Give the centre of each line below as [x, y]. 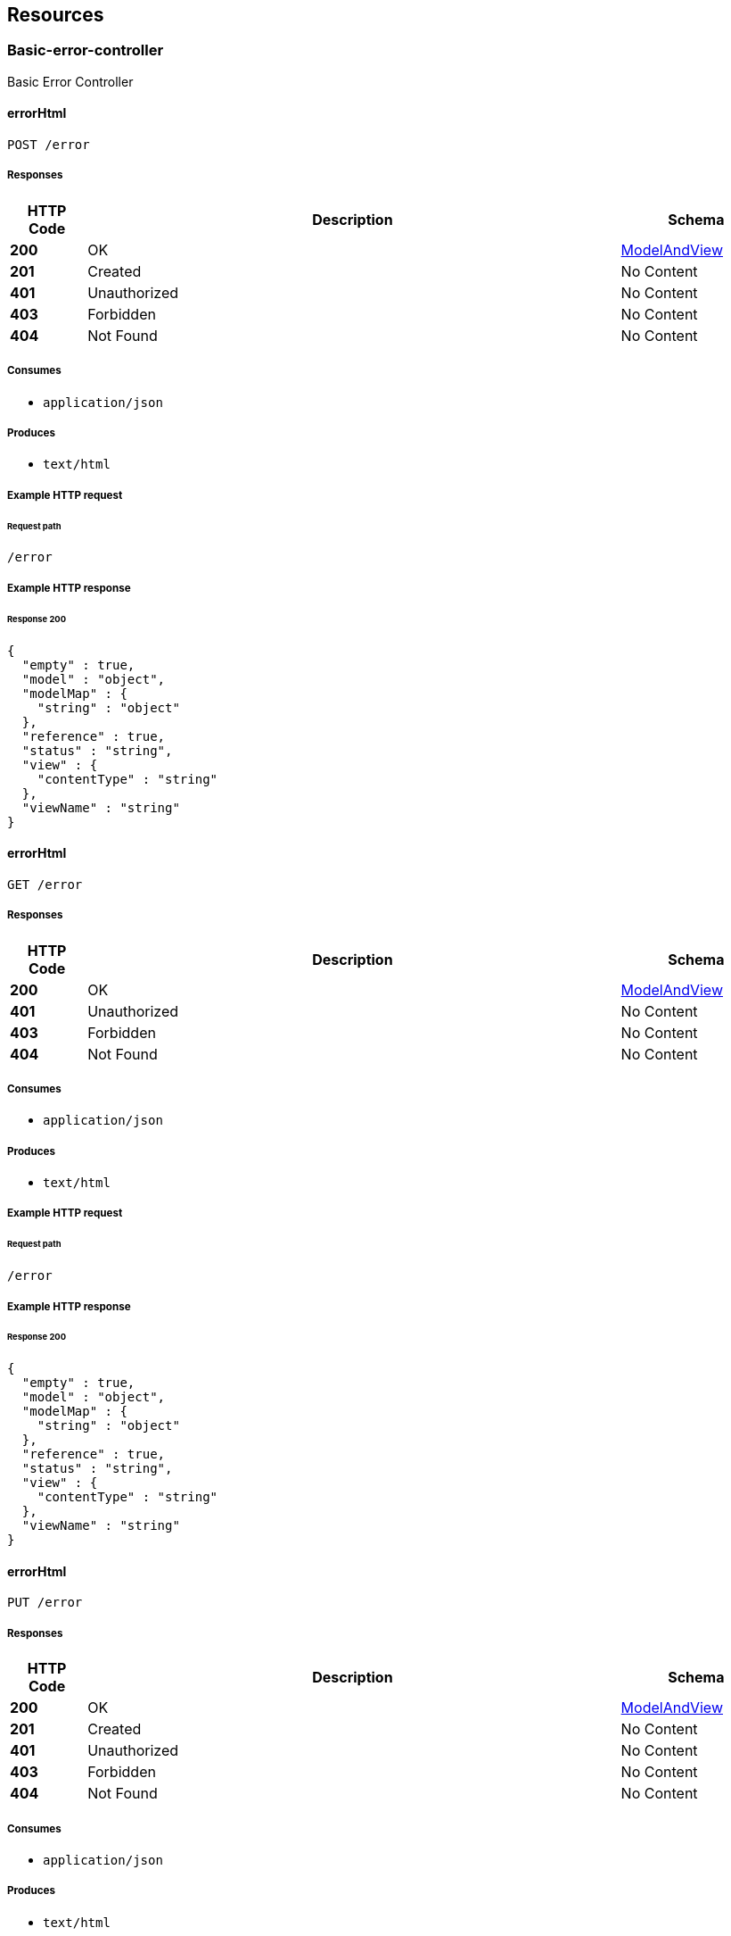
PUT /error [45, 1603]
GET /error [45, 884]
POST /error [49, 145]
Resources [56, 15]
